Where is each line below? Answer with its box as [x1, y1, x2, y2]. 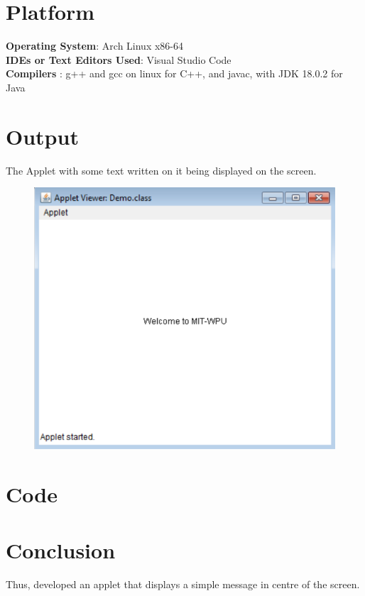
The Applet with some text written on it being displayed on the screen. [6, 162, 317, 177]
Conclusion [6, 535, 116, 564]
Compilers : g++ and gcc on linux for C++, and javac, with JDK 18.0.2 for [6, 66, 343, 81]
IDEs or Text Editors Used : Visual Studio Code [6, 52, 231, 67]
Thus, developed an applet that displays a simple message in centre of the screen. [6, 576, 360, 591]
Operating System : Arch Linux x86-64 [6, 38, 184, 53]
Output [6, 121, 79, 150]
